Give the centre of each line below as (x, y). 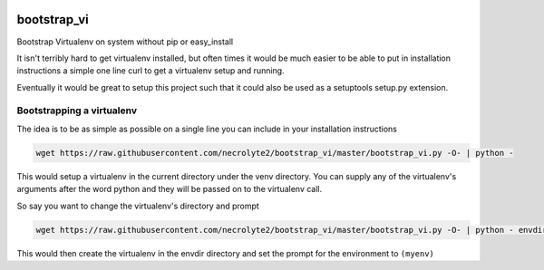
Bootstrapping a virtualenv (77, 111)
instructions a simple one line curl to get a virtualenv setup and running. (151, 71)
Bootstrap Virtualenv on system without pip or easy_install (125, 42)
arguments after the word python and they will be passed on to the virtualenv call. (170, 189)
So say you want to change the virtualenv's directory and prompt (138, 206)
